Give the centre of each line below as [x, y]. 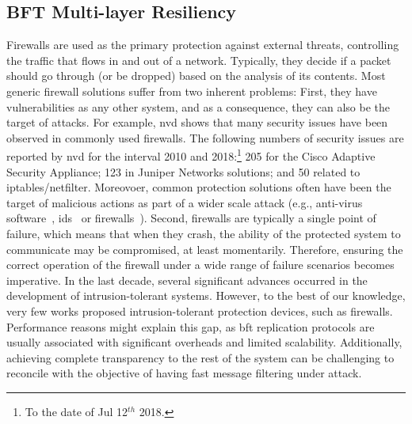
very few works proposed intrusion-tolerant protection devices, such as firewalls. [200, 310]
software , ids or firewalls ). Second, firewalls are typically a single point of [191, 218]
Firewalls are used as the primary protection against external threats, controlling [203, 45]
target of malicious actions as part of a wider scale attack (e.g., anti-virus [185, 202]
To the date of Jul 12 [76, 411]
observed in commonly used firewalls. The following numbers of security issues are [205, 137]
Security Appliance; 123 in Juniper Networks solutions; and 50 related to [183, 171]
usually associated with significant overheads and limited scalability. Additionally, [204, 342]
